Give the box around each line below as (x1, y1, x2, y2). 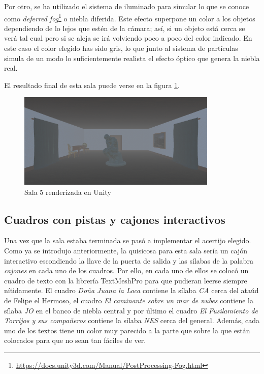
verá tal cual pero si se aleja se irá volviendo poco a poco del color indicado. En (4, 33, 252, 43)
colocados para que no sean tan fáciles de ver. (4, 335, 146, 346)
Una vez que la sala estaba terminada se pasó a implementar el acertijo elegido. (4, 235, 251, 246)
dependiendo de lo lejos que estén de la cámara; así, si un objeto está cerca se (4, 22, 245, 33)
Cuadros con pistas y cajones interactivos (4, 211, 225, 227)
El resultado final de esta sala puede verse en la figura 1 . (4, 79, 180, 90)
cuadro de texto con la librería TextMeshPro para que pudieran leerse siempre (4, 275, 247, 285)
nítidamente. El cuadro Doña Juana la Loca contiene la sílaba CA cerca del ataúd (4, 285, 259, 296)
